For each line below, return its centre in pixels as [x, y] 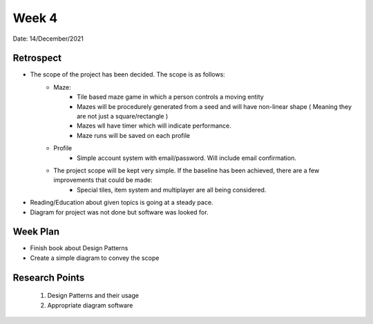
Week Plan [36, 232]
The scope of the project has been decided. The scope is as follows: [128, 74]
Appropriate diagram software [90, 305]
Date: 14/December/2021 [48, 39]
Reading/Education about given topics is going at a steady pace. [122, 203]
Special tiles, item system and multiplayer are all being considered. [172, 190]
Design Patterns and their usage [93, 296]
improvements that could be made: [103, 180]
